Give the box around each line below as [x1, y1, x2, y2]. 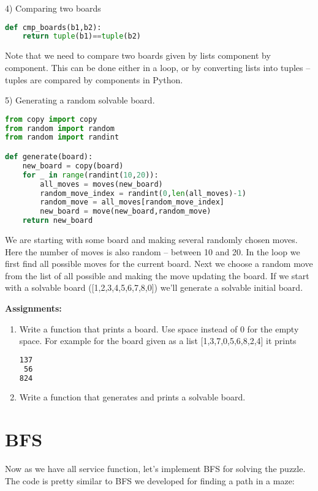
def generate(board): [5, 152, 93, 161]
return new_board [22, 216, 93, 225]
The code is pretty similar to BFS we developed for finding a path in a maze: [5, 474, 295, 487]
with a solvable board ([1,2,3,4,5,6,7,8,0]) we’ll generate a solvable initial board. [5, 281, 303, 294]
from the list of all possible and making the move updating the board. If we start [5, 269, 309, 282]
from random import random [5, 124, 115, 133]
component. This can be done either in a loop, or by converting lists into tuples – [5, 61, 311, 73]
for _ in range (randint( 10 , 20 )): [22, 170, 159, 179]
